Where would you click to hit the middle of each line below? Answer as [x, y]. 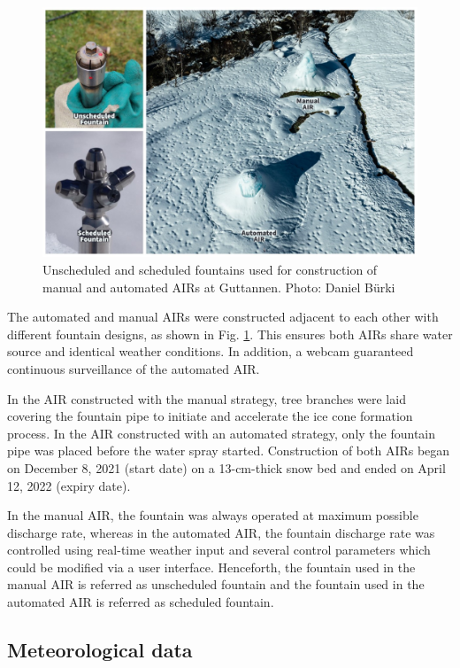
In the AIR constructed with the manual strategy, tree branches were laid [207, 398]
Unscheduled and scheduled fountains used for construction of [210, 269]
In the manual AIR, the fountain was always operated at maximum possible [213, 515]
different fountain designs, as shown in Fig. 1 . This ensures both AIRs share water [230, 334]
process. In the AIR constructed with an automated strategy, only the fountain [222, 433]
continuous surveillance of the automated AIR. [134, 368]
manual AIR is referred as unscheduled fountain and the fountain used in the [216, 584]
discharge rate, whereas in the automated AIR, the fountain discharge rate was [221, 532]
